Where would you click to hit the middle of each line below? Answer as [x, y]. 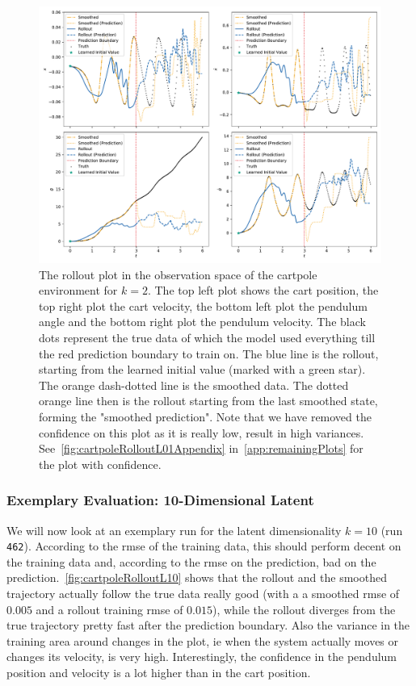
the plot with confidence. [100, 464]
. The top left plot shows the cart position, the [263, 290]
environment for [78, 290]
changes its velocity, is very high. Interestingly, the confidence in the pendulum [202, 657]
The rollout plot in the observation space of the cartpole [178, 274]
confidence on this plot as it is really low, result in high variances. [202, 432]
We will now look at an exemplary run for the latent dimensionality [174, 530]
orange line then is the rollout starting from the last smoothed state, [208, 401]
